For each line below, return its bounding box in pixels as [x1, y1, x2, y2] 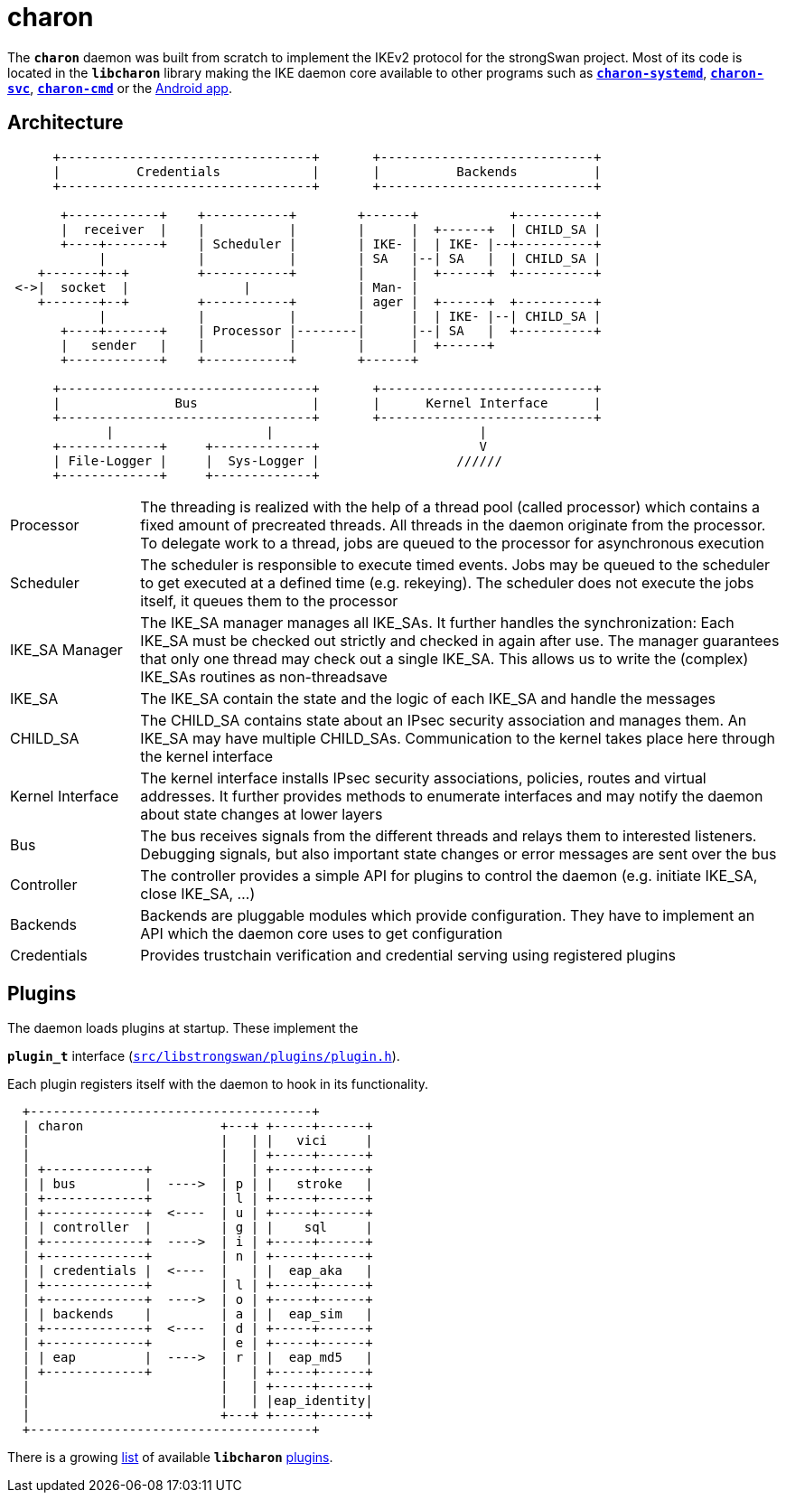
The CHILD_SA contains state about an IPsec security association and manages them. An [140, 710, 747, 729]
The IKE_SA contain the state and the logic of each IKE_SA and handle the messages [140, 689, 716, 708]
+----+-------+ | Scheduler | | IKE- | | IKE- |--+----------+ [61, 236, 602, 251]
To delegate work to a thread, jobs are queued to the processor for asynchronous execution [140, 533, 765, 552]
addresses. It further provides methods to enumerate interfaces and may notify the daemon [140, 786, 763, 805]
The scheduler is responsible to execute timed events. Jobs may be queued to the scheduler [140, 555, 771, 574]
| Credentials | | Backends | [52, 164, 602, 179]
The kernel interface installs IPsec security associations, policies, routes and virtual [140, 768, 706, 787]
